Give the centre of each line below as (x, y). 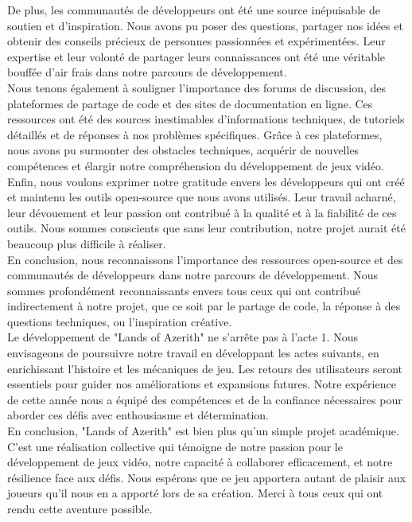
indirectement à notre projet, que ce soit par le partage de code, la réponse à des (204, 306)
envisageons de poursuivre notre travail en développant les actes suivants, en (193, 353)
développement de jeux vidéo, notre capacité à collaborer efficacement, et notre (200, 462)
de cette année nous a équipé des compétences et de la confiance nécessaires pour (205, 399)
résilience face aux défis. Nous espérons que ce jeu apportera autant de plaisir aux (207, 477)
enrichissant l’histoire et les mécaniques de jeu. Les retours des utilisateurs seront (205, 368)
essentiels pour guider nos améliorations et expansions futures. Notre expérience (202, 384)
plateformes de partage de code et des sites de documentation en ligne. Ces (190, 103)
